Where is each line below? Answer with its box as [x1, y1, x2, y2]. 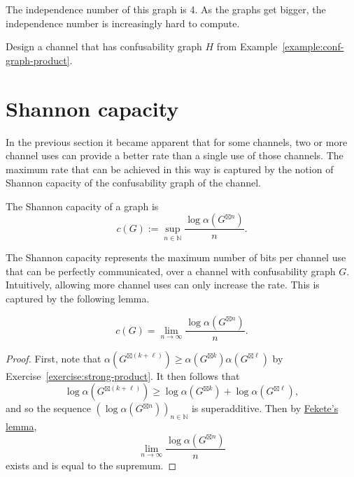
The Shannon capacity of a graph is [6, 198, 159, 213]
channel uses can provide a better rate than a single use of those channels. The [6, 148, 344, 163]
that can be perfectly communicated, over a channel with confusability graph [6, 263, 336, 278]
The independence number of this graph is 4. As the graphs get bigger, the [6, 2, 326, 16]
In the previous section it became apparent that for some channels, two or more [6, 134, 348, 149]
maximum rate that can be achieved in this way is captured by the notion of [6, 161, 334, 176]
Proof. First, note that [6, 351, 101, 365]
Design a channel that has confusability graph [6, 39, 202, 54]
